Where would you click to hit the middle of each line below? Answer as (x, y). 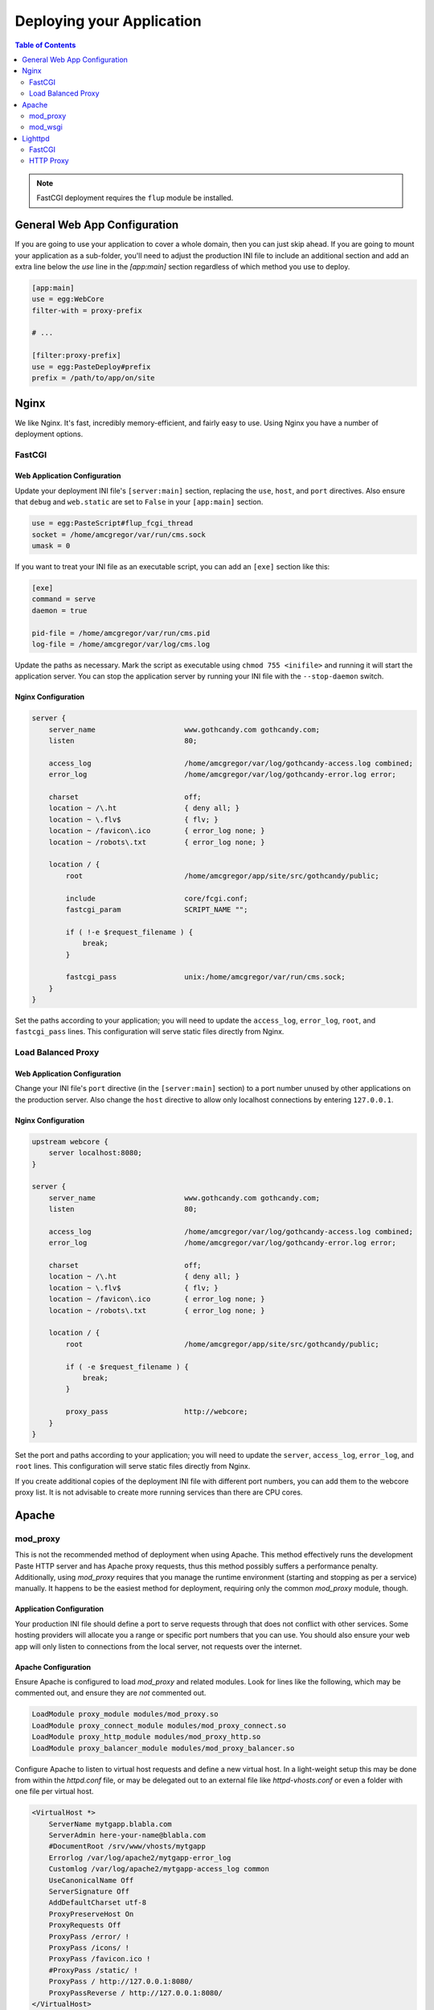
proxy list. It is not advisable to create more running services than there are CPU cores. (159, 1492)
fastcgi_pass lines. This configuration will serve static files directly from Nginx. (149, 1032)
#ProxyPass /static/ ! (93, 1970)
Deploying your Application (108, 21)
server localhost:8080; (95, 1153)
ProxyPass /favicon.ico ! (100, 1959)
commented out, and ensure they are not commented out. (111, 1693)
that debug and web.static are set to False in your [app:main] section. (139, 502)
